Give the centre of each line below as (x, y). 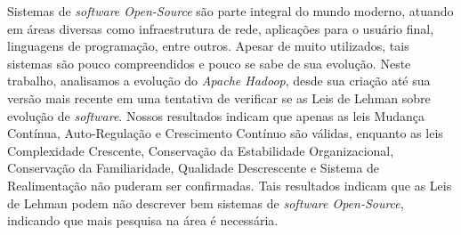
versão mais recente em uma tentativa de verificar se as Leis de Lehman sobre (219, 97)
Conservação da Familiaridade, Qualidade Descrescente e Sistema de (194, 168)
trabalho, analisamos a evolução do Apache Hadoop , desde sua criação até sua (219, 81)
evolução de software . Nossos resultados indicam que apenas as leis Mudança (216, 115)
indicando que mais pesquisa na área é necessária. (143, 220)
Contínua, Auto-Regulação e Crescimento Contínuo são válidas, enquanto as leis (225, 133)
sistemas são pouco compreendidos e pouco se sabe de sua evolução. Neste (209, 63)
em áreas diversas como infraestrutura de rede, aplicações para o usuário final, (221, 28)
